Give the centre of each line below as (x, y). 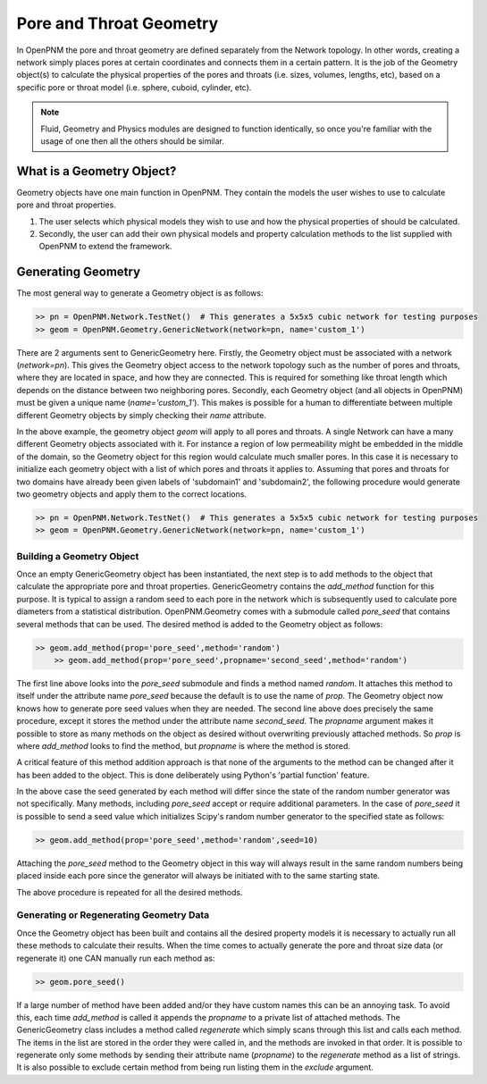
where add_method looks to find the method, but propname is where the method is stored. (184, 745)
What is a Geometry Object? (97, 171)
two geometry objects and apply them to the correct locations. (132, 494)
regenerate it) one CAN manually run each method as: (116, 958)
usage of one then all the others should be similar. (133, 141)
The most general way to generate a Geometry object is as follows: (140, 293)
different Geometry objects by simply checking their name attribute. (142, 415)
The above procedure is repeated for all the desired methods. (130, 892)
